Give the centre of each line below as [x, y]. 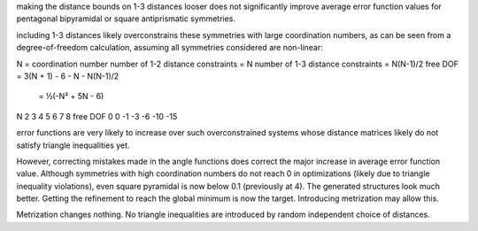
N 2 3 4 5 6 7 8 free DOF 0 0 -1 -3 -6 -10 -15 [97, 116]
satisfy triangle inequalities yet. [73, 145]
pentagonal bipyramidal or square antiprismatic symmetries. [126, 19]
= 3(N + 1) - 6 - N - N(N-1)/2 [68, 76]
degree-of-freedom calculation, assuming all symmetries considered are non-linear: [170, 48]
